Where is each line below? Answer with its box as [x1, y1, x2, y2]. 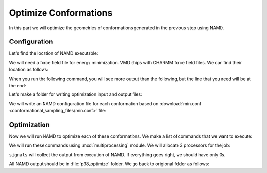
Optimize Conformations [9, 7, 113, 18]
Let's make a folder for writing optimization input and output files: [9, 91, 143, 97]
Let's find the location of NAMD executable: [9, 50, 98, 56]
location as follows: [9, 67, 49, 73]
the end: [9, 83, 26, 88]
